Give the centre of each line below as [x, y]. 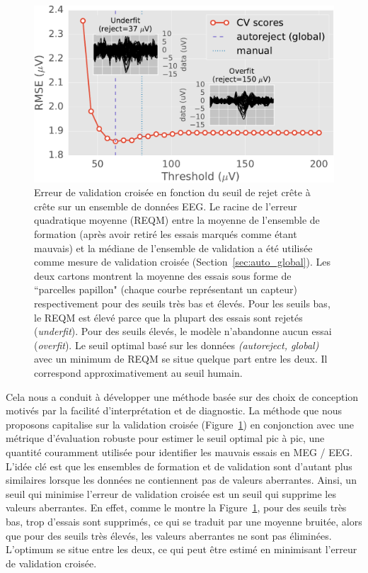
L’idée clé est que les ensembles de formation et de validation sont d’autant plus [179, 466]
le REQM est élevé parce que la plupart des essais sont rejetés [168, 317]
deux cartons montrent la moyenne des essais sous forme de [163, 275]
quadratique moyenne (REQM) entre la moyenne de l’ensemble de [177, 220]
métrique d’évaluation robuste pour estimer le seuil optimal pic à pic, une [165, 438]
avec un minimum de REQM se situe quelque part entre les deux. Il [181, 359]
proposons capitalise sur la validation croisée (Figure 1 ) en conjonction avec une [180, 424]
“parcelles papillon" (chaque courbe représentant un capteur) [166, 289]
